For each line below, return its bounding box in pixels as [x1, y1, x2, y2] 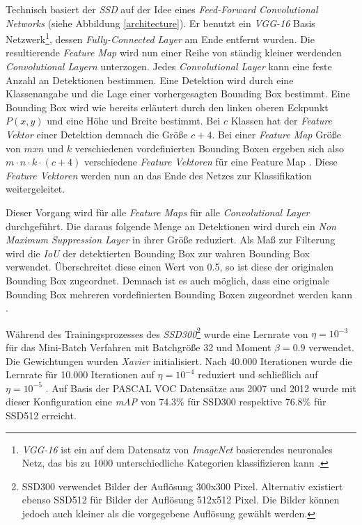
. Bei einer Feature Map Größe [212, 127, 341, 141]
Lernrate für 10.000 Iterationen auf [6, 367, 155, 382]
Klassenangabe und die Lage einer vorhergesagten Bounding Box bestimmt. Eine [6, 86, 350, 101]
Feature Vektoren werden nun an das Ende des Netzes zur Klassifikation [6, 168, 312, 182]
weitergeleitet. [6, 181, 65, 196]
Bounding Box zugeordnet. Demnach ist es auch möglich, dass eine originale [6, 273, 330, 287]
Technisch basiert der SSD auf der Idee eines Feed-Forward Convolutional [6, 2, 318, 16]
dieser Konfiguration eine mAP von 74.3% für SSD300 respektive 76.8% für [6, 394, 326, 409]
